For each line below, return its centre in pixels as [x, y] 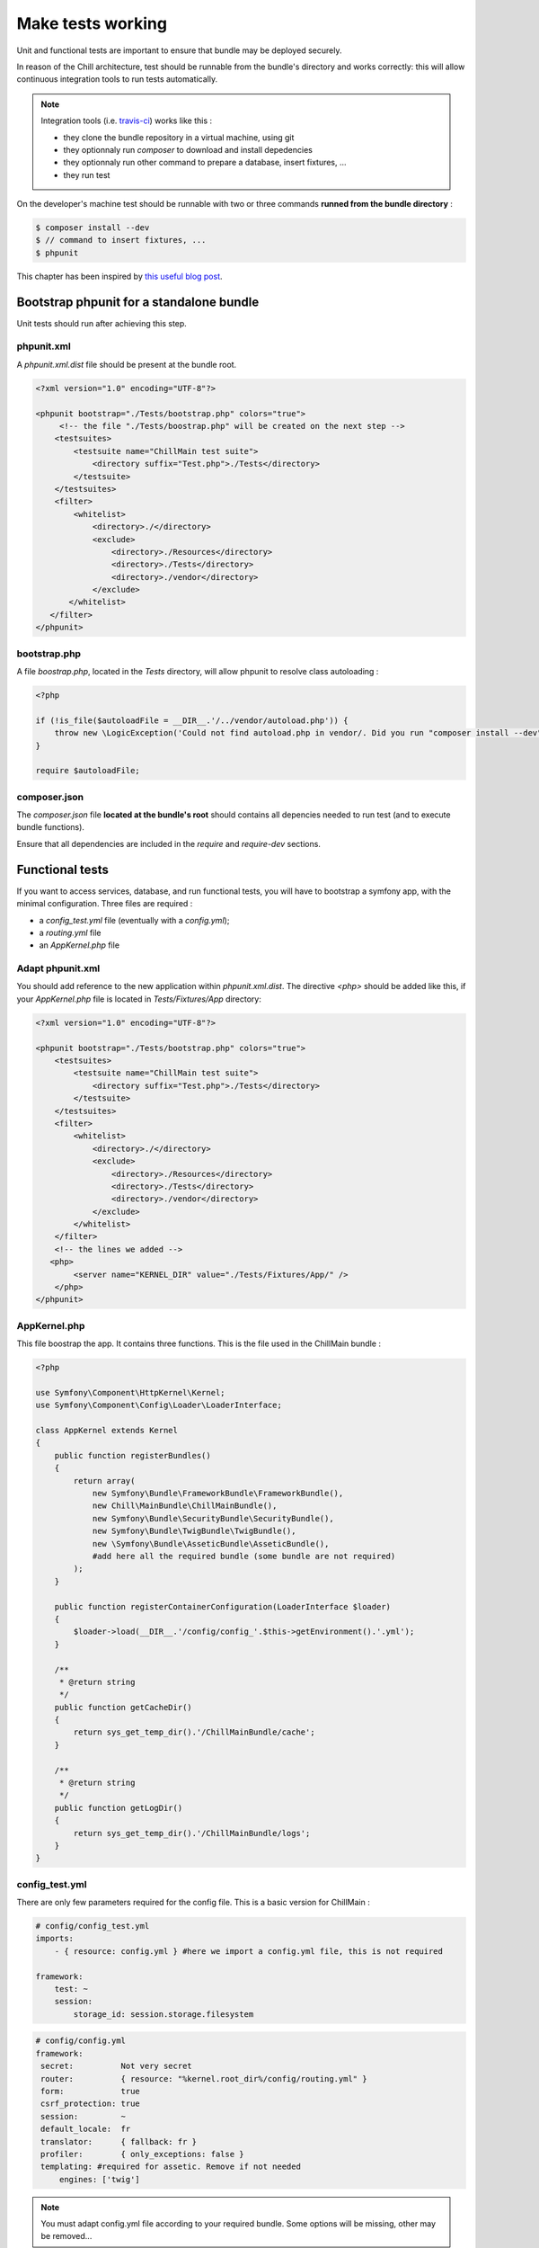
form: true [91, 2091]
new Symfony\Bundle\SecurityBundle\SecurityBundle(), [213, 1518]
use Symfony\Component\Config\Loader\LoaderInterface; [159, 1405]
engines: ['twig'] [100, 2179]
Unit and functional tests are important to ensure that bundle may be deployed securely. [179, 50]
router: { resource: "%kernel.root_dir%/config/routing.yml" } [204, 2079]
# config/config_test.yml [93, 1926]
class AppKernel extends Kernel [107, 1431]
